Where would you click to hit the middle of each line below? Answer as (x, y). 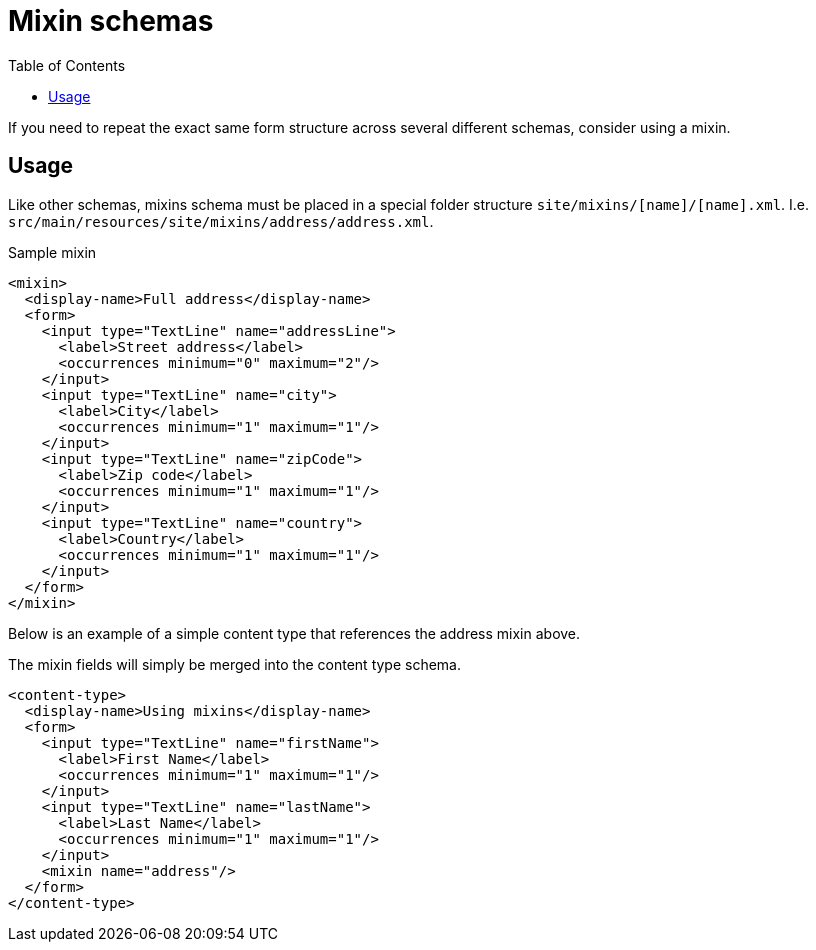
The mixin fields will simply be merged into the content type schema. (235, 664)
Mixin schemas (111, 21)
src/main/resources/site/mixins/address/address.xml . (221, 221)
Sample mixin (52, 252)
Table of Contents (67, 65)
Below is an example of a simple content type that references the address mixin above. (294, 633)
